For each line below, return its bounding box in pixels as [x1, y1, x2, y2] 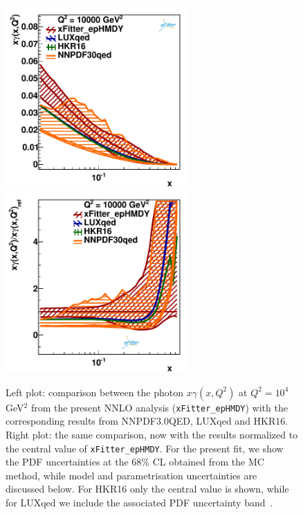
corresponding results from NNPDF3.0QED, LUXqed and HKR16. [6, 414, 288, 428]
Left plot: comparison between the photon [6, 384, 183, 399]
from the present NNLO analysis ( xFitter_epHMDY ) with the [30, 400, 288, 414]
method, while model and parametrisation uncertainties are [6, 468, 257, 482]
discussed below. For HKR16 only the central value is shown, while [6, 481, 289, 496]
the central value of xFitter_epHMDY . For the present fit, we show [6, 441, 284, 455]
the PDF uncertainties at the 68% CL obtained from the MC [6, 454, 264, 469]
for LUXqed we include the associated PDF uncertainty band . [6, 495, 273, 509]
